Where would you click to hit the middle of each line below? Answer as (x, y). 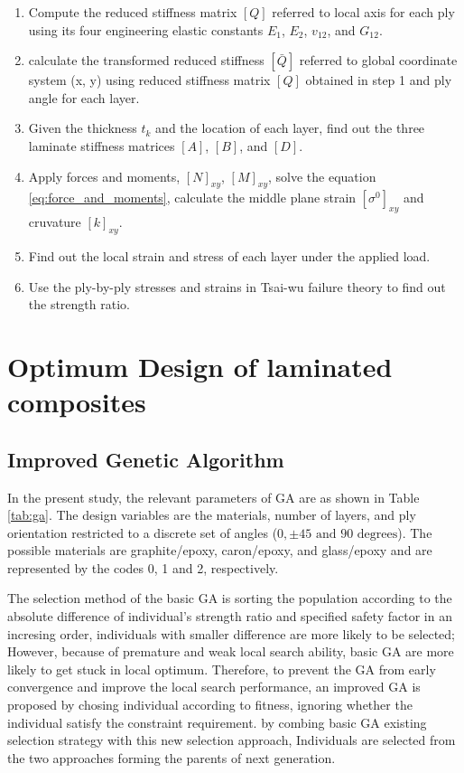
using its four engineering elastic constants (146, 29)
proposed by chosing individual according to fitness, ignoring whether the (210, 705)
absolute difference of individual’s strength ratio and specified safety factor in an (230, 616)
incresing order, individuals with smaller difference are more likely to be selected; (232, 633)
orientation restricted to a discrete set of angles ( (143, 532)
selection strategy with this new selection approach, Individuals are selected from (232, 740)
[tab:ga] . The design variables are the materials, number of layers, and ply (212, 515)
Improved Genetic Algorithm (146, 459)
